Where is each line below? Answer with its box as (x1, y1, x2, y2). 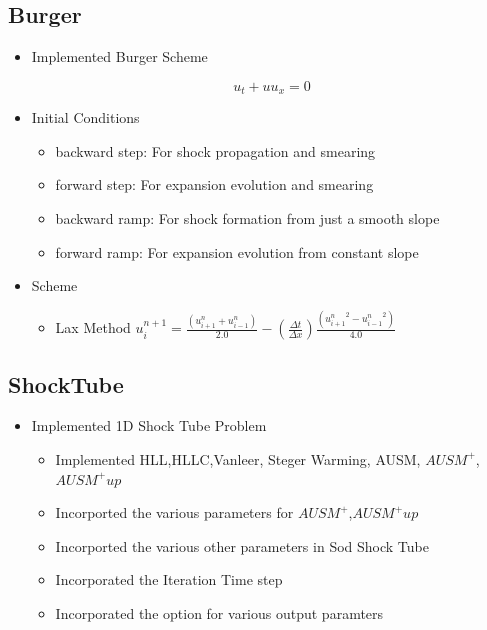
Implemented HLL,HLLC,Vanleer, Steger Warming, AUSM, (55, 448, 421, 469)
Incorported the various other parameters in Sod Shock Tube (55, 535, 429, 556)
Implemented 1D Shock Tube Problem (31, 415, 267, 436)
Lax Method (55, 317, 131, 338)
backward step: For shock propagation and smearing (55, 140, 376, 161)
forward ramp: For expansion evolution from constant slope (55, 241, 419, 262)
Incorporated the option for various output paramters (55, 602, 384, 623)
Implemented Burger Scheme (31, 46, 208, 67)
